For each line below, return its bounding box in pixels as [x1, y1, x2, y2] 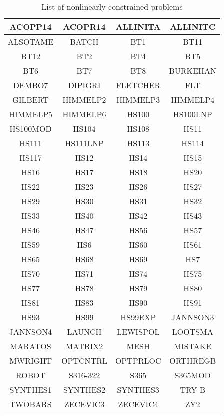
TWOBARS [9, 398, 52, 410]
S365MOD [174, 369, 211, 381]
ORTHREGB [169, 355, 216, 366]
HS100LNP [173, 108, 212, 120]
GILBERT [12, 94, 49, 105]
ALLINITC [170, 21, 215, 32]
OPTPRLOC [115, 355, 161, 366]
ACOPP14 [9, 21, 52, 32]
